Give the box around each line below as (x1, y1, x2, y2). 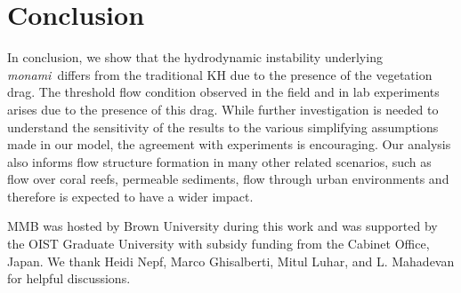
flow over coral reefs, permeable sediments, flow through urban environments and (7, 170, 449, 188)
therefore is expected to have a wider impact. (7, 186, 254, 205)
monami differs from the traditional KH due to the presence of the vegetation (7, 65, 433, 83)
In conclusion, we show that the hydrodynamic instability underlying (7, 48, 383, 67)
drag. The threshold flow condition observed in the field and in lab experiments (7, 83, 440, 101)
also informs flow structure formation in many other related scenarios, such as (7, 152, 432, 170)
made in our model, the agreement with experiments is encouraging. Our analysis (7, 135, 451, 154)
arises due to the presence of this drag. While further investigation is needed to (7, 99, 439, 118)
